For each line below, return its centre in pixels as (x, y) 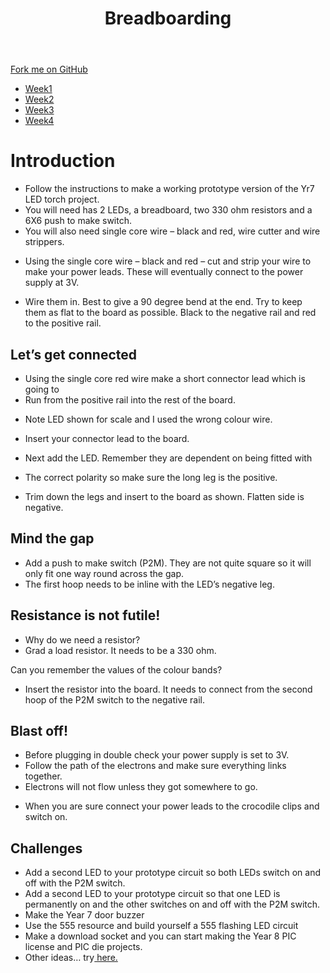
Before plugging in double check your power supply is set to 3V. (157, 755)
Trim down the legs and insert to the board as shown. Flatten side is (164, 496)
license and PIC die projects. (83, 947)
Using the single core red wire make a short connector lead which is (165, 378)
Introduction (63, 161)
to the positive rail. (63, 323)
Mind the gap (52, 538)
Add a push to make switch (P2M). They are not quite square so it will (168, 563)
